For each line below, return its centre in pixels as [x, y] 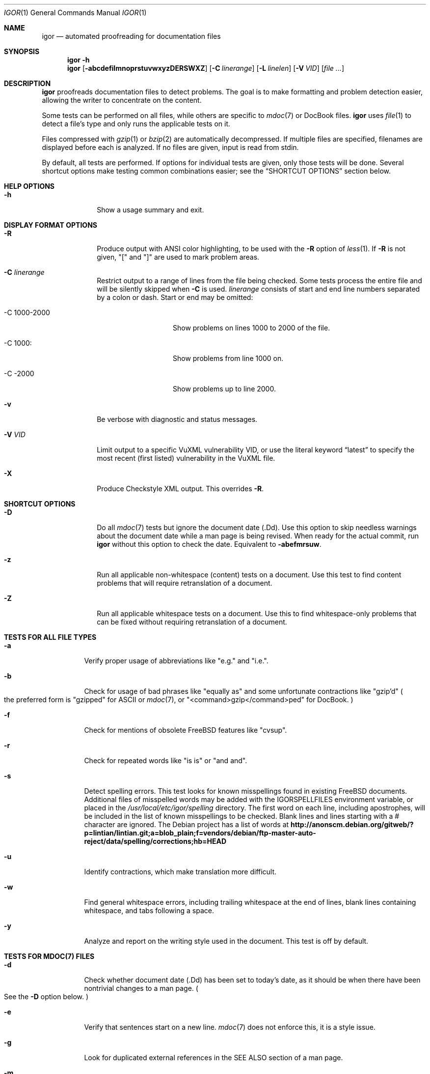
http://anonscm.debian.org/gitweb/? [352, 824]
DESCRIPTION [27, 83]
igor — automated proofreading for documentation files [131, 36]
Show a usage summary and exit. [150, 210]
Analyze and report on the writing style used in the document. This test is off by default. [226, 941]
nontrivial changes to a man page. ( [141, 988]
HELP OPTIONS [29, 186]
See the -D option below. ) [46, 997]
